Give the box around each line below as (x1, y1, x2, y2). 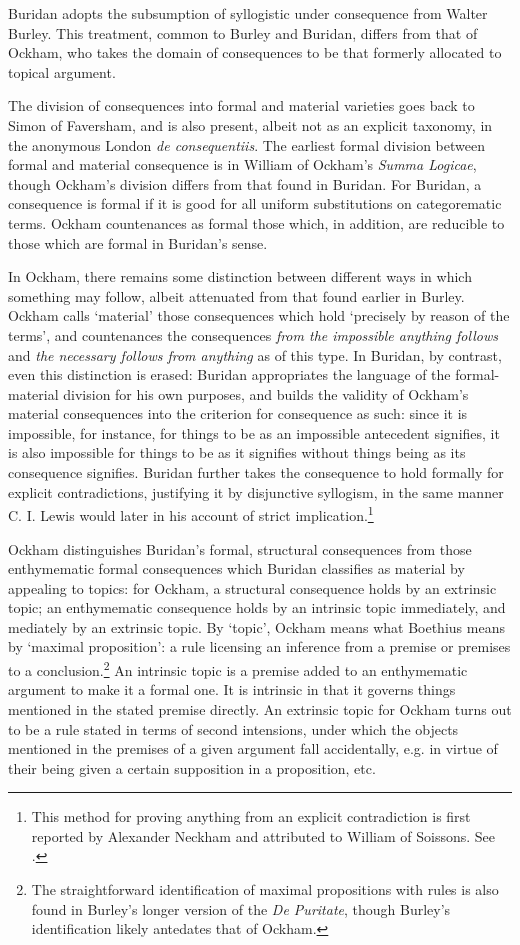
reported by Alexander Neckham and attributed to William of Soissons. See (31, 825, 495, 846)
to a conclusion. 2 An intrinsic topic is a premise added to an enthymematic (8, 657, 468, 680)
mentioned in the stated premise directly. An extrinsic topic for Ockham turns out (8, 698, 512, 719)
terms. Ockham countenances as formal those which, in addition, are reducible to (8, 212, 505, 233)
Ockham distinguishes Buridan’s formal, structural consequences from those (8, 538, 472, 559)
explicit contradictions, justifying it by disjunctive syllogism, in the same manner (8, 481, 504, 502)
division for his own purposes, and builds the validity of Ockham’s (63, 383, 469, 404)
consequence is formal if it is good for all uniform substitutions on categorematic (8, 193, 502, 214)
